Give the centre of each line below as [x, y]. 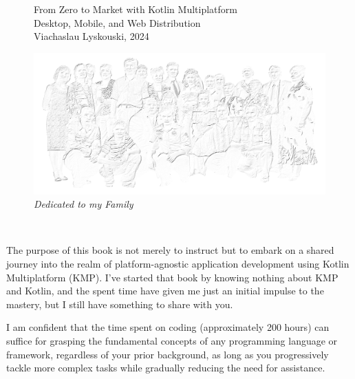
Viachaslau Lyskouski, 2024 [92, 36]
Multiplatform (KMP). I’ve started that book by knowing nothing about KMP [172, 277]
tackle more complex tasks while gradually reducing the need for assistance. [166, 368]
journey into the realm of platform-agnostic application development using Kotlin [178, 263]
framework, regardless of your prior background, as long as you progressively [168, 354]
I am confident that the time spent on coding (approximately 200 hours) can [168, 327]
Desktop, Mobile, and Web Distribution [117, 22]
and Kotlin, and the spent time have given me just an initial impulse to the [165, 291]
